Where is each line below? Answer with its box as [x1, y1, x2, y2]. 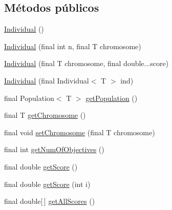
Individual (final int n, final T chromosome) [4, 40, 141, 51]
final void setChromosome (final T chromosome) [4, 127, 155, 137]
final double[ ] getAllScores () [4, 196, 95, 206]
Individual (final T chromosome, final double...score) [4, 58, 169, 69]
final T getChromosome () [4, 110, 86, 120]
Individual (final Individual [4, 75, 89, 86]
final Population [4, 92, 54, 103]
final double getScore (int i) [4, 178, 91, 189]
